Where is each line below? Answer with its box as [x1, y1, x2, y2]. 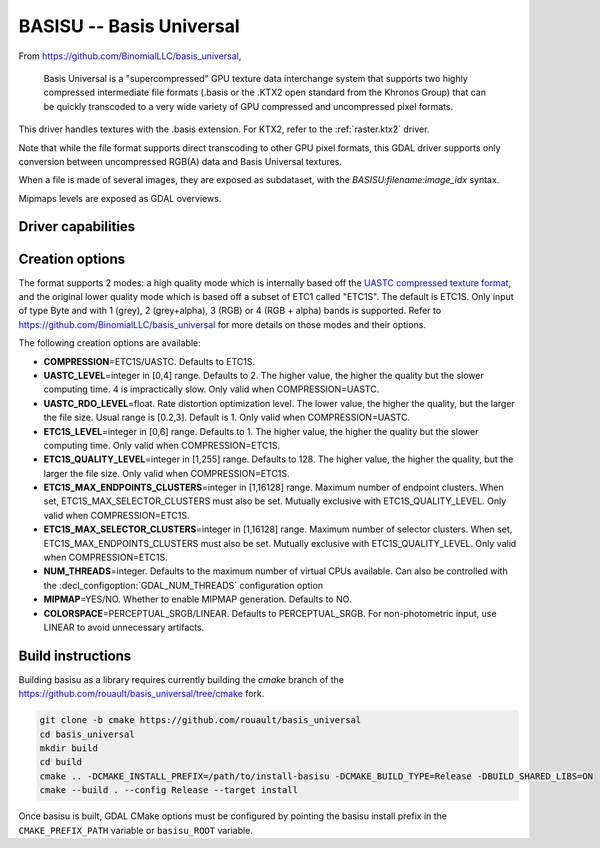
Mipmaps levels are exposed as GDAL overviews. [18, 192, 222, 204]
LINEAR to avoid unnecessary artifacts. [43, 621, 205, 633]
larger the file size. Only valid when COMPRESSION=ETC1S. [43, 467, 290, 479]
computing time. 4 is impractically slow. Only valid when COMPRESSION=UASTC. [43, 383, 380, 395]
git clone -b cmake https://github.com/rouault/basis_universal [39, 715, 362, 726]
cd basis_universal [39, 728, 135, 740]
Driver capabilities [18, 218, 136, 235]
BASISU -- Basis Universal [18, 15, 240, 37]
